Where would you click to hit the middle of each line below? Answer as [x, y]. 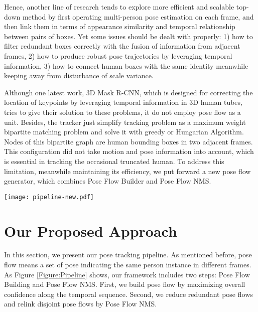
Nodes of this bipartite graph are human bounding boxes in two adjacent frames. [128, 141]
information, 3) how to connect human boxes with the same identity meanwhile [126, 65]
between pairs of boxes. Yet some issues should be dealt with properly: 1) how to [128, 36]
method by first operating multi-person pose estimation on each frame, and [138, 16]
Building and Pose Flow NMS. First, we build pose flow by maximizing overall [125, 284]
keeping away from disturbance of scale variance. [79, 75]
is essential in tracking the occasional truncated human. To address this [114, 161]
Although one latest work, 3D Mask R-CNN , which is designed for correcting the [128, 92]
